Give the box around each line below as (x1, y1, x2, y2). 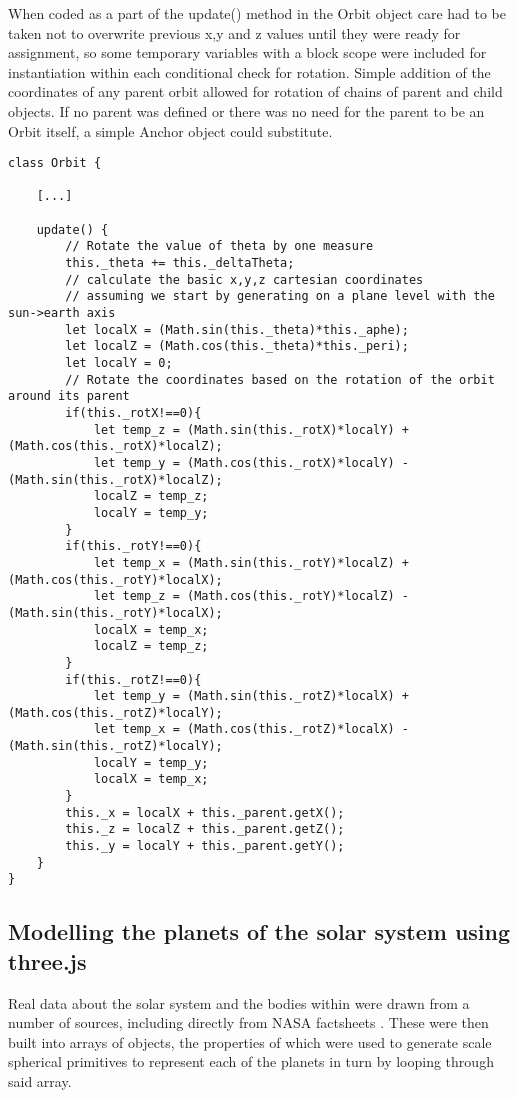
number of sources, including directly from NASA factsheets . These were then (8, 1012, 489, 1033)
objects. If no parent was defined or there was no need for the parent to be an (8, 100, 485, 121)
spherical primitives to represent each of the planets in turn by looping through (8, 1051, 494, 1072)
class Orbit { (8, 156, 102, 171)
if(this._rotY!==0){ (65, 539, 202, 554)
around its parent (8, 389, 130, 404)
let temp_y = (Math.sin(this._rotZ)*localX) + (93, 689, 409, 704)
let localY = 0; (65, 356, 173, 371)
